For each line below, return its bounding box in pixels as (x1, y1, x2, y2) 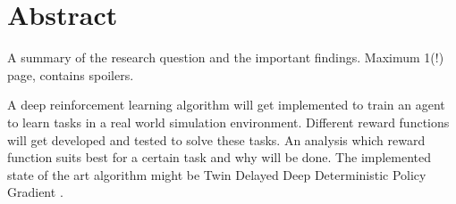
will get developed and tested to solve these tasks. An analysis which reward (7, 130, 426, 149)
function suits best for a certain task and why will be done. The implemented (7, 148, 432, 167)
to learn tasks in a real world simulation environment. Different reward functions (7, 112, 450, 131)
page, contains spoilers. (7, 65, 134, 84)
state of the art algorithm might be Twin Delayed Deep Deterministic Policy (7, 165, 426, 184)
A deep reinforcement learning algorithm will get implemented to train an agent (7, 95, 445, 114)
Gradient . (7, 183, 63, 201)
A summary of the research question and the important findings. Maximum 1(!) (7, 48, 444, 67)
